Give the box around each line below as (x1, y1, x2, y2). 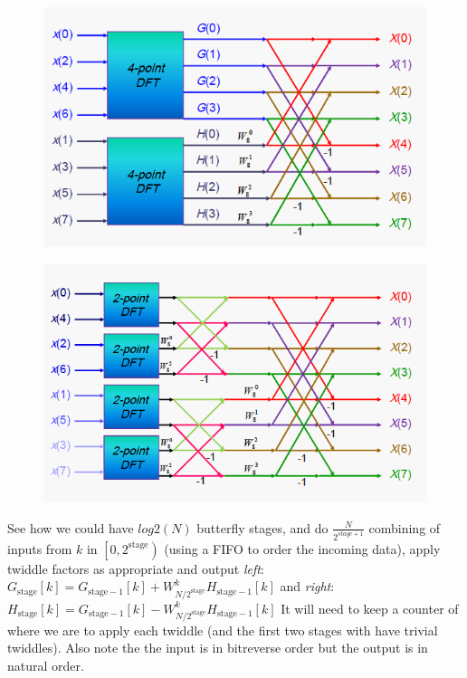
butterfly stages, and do (196, 518, 329, 537)
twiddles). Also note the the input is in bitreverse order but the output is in (7, 638, 428, 657)
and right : (280, 577, 335, 596)
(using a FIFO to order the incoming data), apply (164, 539, 441, 558)
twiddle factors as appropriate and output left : (7, 559, 264, 578)
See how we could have (7, 518, 134, 537)
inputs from (7, 539, 72, 558)
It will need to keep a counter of (281, 598, 459, 617)
